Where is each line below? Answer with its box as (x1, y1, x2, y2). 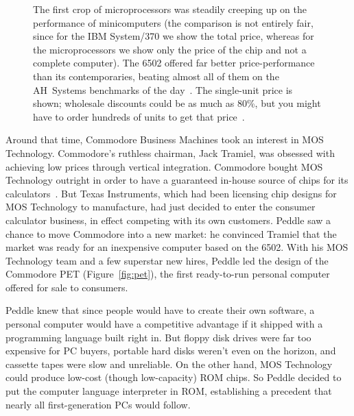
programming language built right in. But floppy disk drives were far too (5, 330, 311, 344)
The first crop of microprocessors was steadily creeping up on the (33, 2, 307, 16)
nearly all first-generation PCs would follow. (5, 397, 191, 411)
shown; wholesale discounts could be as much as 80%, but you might (33, 96, 321, 110)
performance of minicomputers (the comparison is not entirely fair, (33, 15, 314, 29)
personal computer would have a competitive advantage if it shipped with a (5, 317, 323, 331)
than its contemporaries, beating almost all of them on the (33, 69, 279, 83)
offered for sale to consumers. (5, 280, 128, 294)
